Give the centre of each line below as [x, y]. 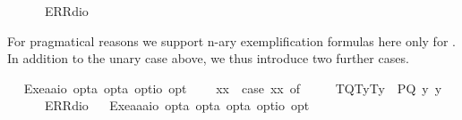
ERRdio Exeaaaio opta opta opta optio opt [177, 105]
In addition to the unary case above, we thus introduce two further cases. [208, 58]
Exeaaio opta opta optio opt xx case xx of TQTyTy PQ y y [233, 88]
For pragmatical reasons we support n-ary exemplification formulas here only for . [231, 40]
